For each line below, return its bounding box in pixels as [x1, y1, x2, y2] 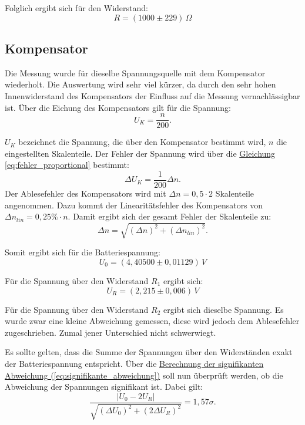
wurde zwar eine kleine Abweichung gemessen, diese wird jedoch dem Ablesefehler [5, 315, 300, 327]
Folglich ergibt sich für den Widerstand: [5, 2, 148, 14]
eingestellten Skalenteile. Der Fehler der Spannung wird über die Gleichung [5, 147, 276, 159]
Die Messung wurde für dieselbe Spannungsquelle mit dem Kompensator [5, 66, 266, 79]
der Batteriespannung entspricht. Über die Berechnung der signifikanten [5, 357, 264, 369]
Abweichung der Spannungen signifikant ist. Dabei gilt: [5, 380, 203, 393]
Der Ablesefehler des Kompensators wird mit [5, 187, 166, 200]
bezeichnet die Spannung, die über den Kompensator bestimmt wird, [18, 136, 266, 148]
